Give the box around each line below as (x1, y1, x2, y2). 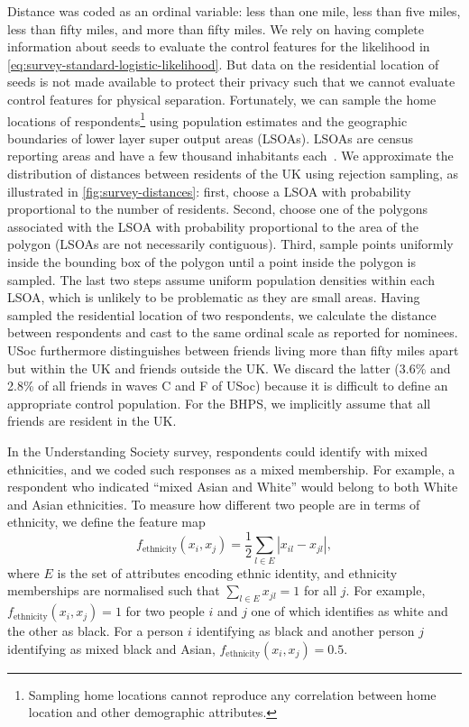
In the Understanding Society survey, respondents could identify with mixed (7, 441, 428, 460)
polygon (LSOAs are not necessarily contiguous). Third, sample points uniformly (7, 235, 454, 253)
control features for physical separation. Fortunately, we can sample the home (7, 89, 437, 108)
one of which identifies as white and (251, 602, 448, 621)
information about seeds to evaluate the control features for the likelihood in (7, 37, 430, 56)
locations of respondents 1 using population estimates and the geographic (7, 108, 408, 130)
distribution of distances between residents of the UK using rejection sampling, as (7, 164, 459, 182)
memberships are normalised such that (7, 581, 220, 600)
